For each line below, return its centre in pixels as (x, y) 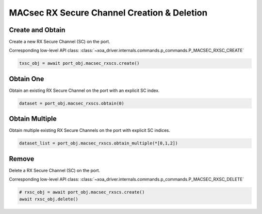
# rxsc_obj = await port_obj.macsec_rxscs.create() (82, 192)
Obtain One (26, 79)
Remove (22, 159)
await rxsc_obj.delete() (49, 199)
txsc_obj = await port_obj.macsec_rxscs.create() (79, 63)
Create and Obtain (37, 30)
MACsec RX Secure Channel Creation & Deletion (108, 13)
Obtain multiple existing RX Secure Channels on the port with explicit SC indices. (90, 130)
